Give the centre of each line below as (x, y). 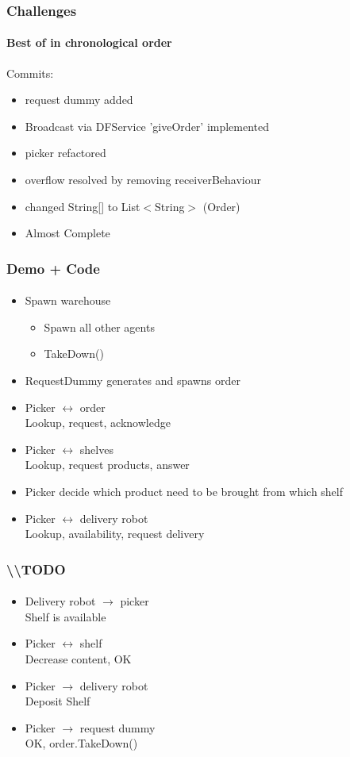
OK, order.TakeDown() (81, 743)
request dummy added (79, 100)
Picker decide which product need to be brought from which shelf (184, 491)
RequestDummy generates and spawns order (133, 380)
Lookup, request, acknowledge (98, 423)
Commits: (30, 73)
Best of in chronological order (89, 42)
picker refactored (65, 153)
